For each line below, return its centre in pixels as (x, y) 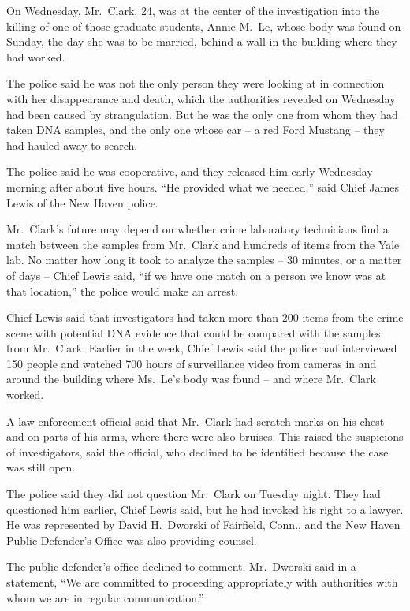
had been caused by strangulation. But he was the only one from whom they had (202, 114)
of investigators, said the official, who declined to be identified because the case (198, 451)
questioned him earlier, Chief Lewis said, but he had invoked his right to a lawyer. (205, 509)
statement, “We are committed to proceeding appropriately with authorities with (202, 582)
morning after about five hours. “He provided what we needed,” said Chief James (203, 186)
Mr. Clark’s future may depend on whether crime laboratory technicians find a (198, 229)
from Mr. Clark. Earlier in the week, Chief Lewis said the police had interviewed (202, 348)
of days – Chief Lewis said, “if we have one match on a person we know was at (196, 275)
